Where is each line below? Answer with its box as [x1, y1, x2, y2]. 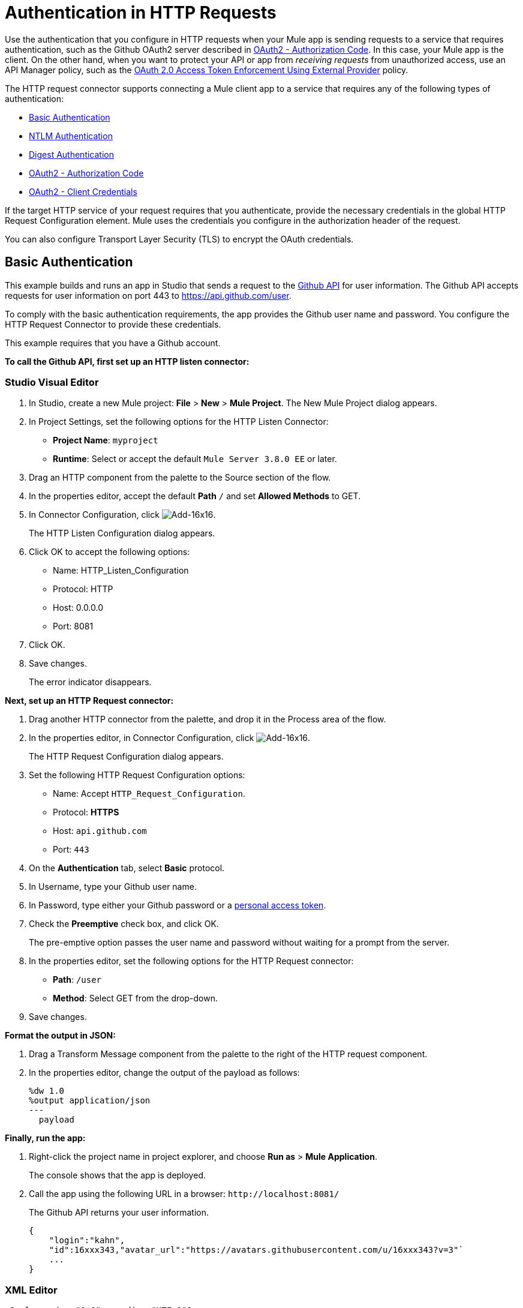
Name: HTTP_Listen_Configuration [53, 565, 189, 576]
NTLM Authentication [29, 130, 113, 141]
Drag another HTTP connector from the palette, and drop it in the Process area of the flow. [29, 714, 386, 725]
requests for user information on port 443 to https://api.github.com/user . [5, 290, 291, 301]
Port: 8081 [53, 621, 94, 632]
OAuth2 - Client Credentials [29, 186, 137, 197]
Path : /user [53, 974, 102, 985]
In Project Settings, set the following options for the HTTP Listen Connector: [29, 416, 329, 427]
